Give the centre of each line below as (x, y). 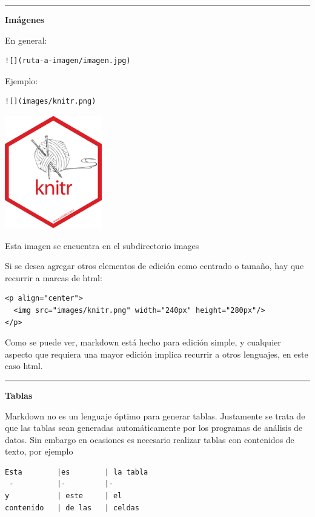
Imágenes (25, 19)
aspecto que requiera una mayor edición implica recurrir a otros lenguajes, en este (157, 354)
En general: (26, 40)
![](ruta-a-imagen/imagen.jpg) (68, 61)
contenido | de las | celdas (72, 508)
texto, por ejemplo (39, 451)
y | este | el (64, 496)
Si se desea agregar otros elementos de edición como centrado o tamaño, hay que (154, 266)
